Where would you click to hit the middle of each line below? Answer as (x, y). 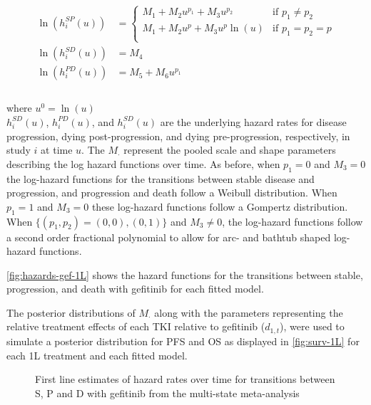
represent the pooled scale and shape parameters (230, 150)
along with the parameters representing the (249, 312)
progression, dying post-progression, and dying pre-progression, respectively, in (178, 136)
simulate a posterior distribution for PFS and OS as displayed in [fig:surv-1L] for (183, 341)
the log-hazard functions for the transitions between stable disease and (161, 178)
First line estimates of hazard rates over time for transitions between (185, 379)
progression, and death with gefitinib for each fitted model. (135, 289)
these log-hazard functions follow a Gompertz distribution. (220, 206)
